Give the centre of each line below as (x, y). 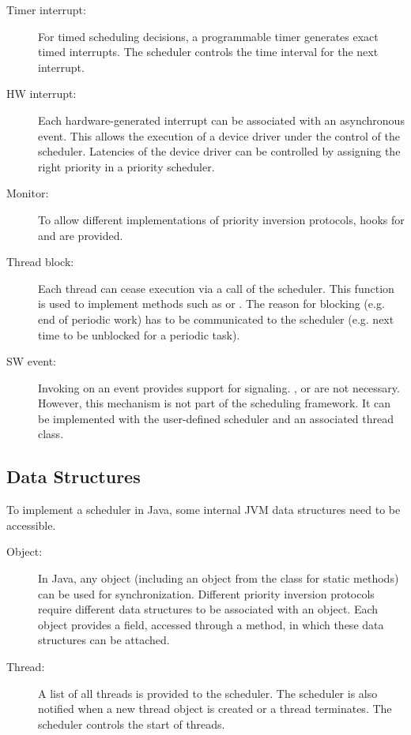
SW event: (31, 361)
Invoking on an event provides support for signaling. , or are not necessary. (219, 387)
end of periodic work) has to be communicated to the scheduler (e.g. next (216, 319)
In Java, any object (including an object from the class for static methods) (219, 578)
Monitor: (28, 193)
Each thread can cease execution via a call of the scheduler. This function (216, 288)
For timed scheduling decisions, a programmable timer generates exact (208, 36)
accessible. (31, 525)
